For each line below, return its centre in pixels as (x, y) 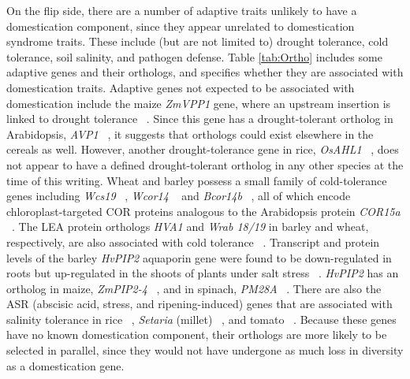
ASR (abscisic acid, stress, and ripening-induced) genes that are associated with (199, 304)
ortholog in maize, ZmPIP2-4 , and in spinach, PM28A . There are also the (194, 288)
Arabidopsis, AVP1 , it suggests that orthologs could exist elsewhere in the (190, 134)
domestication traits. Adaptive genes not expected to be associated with (181, 87)
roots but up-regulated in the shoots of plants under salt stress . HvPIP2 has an (203, 273)
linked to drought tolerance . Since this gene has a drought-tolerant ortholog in (200, 119)
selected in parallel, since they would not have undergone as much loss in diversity (205, 350)
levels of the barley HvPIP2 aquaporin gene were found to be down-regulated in (199, 257)
